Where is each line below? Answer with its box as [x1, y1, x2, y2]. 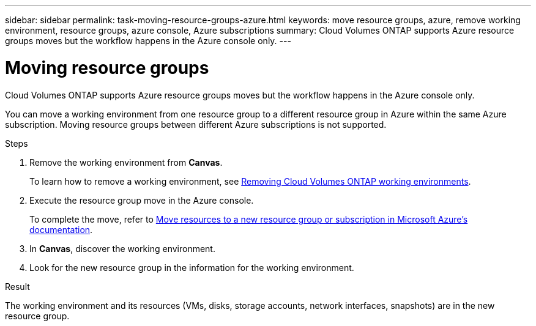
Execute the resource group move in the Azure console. [29, 194, 254, 206]
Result [5, 281, 30, 292]
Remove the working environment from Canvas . [29, 157, 223, 168]
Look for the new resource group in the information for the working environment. [29, 262, 354, 273]
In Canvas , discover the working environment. [29, 243, 215, 254]
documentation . [29, 224, 93, 235]
